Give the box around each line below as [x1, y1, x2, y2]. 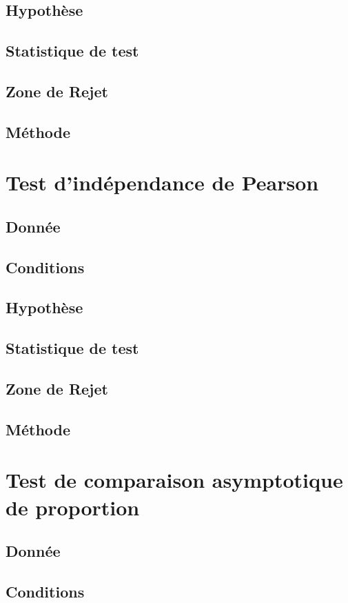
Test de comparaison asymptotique [6, 466, 343, 494]
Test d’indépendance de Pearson [6, 168, 319, 197]
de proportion [6, 493, 140, 521]
